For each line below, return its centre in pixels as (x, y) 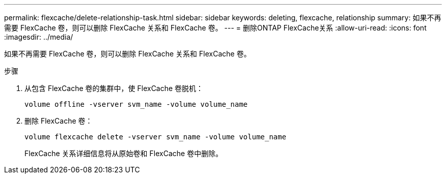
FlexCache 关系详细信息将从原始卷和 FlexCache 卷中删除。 (124, 153)
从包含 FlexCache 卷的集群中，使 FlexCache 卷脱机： (114, 88)
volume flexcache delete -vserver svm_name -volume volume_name (156, 137)
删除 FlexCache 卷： (59, 121)
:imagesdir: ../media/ (39, 37)
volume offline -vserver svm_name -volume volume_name (136, 104)
